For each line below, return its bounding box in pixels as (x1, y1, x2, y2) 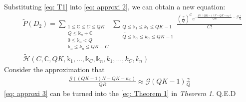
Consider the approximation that (4, 64, 105, 75)
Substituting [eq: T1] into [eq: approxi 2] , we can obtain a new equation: (4, 1, 226, 11)
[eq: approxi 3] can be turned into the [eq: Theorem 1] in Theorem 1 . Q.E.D (4, 88, 236, 98)
